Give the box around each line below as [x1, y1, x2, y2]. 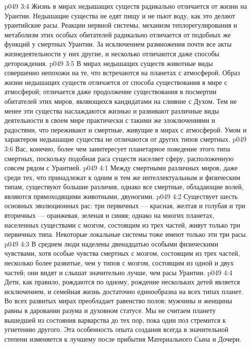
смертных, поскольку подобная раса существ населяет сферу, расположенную [4, 153, 234, 163]
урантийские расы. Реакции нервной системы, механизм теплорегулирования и [4, 20, 237, 30]
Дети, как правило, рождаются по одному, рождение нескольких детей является [4, 277, 240, 287]
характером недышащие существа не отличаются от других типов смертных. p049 [4, 134, 247, 144]
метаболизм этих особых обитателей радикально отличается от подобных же [4, 29, 231, 39]
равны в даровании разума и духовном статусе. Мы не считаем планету [4, 305, 216, 315]
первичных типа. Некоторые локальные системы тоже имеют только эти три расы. [4, 229, 248, 239]
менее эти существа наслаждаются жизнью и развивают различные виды [4, 105, 220, 116]
